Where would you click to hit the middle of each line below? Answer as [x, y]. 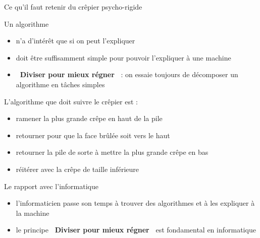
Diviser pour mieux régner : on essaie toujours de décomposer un [129, 74]
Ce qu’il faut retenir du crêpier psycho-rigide [73, 7]
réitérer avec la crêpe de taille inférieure [77, 169]
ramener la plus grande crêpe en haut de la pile [89, 118]
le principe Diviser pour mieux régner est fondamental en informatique [136, 230]
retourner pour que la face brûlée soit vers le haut [93, 135]
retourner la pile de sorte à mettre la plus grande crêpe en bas [112, 152]
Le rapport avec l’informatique [51, 186]
